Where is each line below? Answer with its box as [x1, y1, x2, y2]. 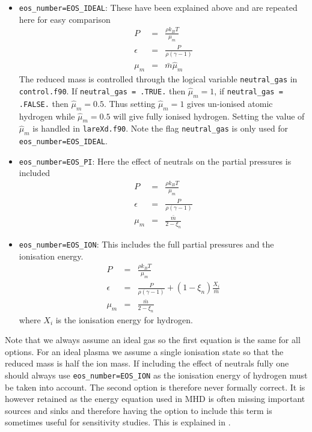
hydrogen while [19, 109, 75, 122]
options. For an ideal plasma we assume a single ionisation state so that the [5, 345, 284, 357]
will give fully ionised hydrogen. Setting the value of [113, 109, 305, 122]
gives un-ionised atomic [187, 97, 273, 109]
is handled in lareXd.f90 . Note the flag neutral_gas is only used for [32, 122, 289, 135]
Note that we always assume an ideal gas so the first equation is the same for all [5, 333, 301, 346]
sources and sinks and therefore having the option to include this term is [5, 404, 272, 416]
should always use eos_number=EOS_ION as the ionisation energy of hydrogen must [5, 368, 308, 381]
